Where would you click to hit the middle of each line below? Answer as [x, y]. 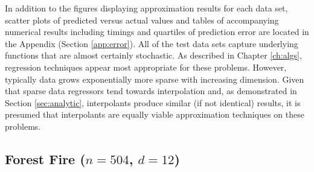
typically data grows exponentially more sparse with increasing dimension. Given [155, 79]
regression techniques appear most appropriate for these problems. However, [146, 67]
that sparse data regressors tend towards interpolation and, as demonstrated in [151, 91]
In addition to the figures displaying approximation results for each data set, [146, 8]
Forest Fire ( [45, 158]
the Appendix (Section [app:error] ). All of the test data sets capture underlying [152, 43]
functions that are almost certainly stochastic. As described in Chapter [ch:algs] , [153, 55]
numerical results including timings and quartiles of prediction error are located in [157, 32]
